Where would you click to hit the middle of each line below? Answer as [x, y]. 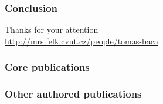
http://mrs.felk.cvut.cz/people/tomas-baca [81, 41]
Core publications [47, 67]
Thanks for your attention [52, 30]
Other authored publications [73, 94]
